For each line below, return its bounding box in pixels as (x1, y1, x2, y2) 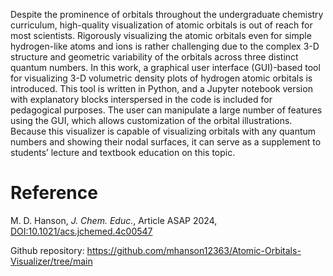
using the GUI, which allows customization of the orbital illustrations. (10, 115, 293, 126)
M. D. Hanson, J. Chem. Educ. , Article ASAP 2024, (10, 214, 218, 226)
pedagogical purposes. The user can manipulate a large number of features (10, 104, 323, 116)
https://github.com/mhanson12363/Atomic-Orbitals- (86, 244, 302, 256)
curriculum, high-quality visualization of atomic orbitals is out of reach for (10, 19, 313, 31)
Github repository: (10, 244, 85, 256)
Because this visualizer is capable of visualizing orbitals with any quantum (10, 125, 317, 137)
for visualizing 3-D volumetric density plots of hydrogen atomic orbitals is (10, 72, 313, 84)
